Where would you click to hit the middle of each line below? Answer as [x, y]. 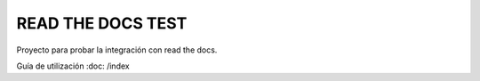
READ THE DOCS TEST [102, 23]
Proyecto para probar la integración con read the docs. [117, 50]
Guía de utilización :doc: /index [73, 66]
